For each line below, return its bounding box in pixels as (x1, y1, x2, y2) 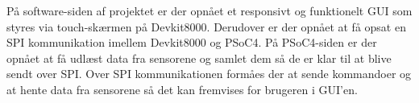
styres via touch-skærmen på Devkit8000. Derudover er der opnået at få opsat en (6, 18, 406, 35)
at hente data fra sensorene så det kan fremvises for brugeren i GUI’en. (6, 80, 358, 97)
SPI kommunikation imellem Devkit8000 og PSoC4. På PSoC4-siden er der (6, 34, 377, 51)
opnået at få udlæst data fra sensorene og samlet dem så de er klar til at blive (6, 49, 392, 66)
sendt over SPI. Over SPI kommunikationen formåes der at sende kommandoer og (6, 65, 412, 82)
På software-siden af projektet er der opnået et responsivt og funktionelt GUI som (6, 2, 413, 19)
